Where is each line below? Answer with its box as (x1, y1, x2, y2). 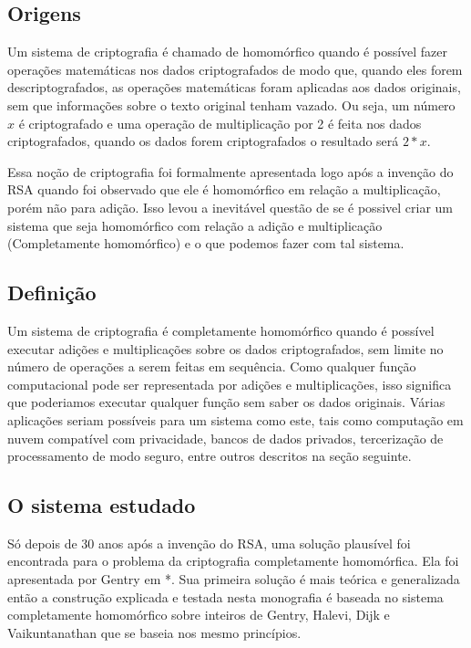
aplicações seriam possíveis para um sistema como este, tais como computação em (7, 410, 464, 429)
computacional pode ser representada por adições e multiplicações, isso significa (7, 374, 452, 393)
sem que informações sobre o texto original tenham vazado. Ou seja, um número (7, 95, 456, 114)
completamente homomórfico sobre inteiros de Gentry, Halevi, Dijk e (7, 605, 390, 624)
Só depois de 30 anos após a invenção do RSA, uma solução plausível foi (7, 533, 411, 552)
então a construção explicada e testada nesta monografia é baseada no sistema (7, 587, 444, 606)
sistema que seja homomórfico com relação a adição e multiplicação (7, 215, 383, 235)
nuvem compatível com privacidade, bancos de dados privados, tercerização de (7, 428, 444, 447)
